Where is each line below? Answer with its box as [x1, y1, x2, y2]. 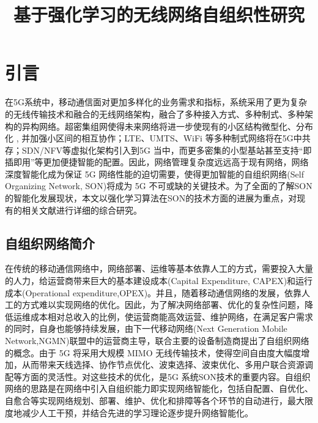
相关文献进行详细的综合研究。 [21, 203, 142, 216]
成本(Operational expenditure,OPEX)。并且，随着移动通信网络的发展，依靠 [5, 286, 302, 299]
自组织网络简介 [5, 233, 95, 252]
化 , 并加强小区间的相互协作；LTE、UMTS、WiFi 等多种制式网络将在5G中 [5, 132, 302, 144]
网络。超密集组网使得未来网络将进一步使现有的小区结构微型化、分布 [39, 119, 313, 132]
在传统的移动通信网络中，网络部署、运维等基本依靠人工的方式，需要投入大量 [5, 262, 313, 275]
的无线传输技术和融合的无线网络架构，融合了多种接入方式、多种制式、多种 [5, 107, 305, 120]
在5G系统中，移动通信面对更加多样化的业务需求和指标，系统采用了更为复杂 [5, 95, 307, 108]
